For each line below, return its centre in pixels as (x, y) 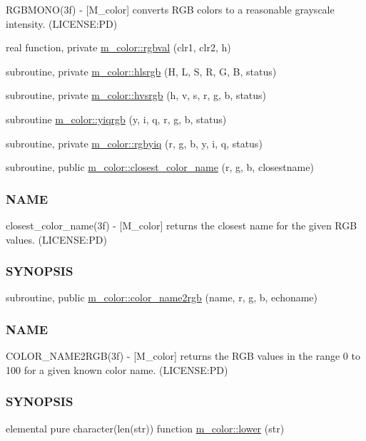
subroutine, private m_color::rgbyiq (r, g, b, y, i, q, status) (134, 143)
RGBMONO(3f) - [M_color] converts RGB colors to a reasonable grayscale (170, 9)
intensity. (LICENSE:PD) (62, 23)
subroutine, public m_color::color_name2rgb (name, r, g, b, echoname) (162, 297)
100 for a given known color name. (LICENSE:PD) (117, 369)
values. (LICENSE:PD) (56, 239)
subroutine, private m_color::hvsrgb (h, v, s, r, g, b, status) (136, 95)
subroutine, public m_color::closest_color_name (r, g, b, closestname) (160, 167)
